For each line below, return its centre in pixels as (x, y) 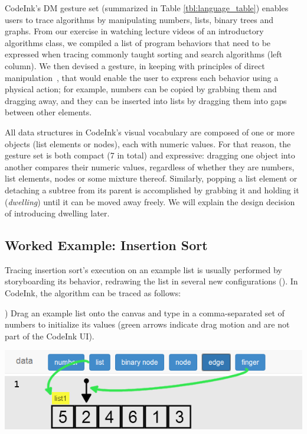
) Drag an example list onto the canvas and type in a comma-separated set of (145, 312)
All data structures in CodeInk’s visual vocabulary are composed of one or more (150, 132)
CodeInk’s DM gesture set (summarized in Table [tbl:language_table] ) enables (147, 8)
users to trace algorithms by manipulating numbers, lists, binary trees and (139, 19)
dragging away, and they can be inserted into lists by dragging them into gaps (146, 100)
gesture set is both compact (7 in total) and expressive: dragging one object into (150, 155)
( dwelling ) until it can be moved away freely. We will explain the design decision (150, 201)
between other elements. (48, 112)
